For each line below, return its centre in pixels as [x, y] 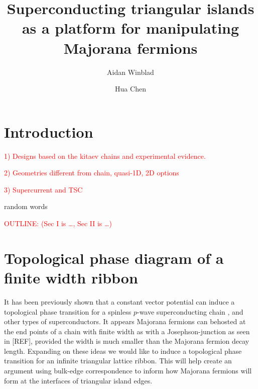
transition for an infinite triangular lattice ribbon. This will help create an [118, 361]
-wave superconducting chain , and [190, 311]
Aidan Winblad [131, 72]
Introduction [49, 131]
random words [26, 206]
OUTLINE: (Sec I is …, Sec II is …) [58, 223]
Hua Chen [131, 89]
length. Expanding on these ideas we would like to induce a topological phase [123, 351]
